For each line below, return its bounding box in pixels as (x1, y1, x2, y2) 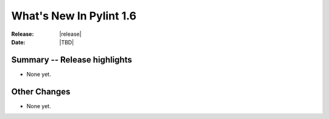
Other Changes (11, 86, 71, 97)
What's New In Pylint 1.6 (11, 9, 136, 22)
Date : (11, 38, 26, 46)
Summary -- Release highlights (11, 55, 132, 65)
